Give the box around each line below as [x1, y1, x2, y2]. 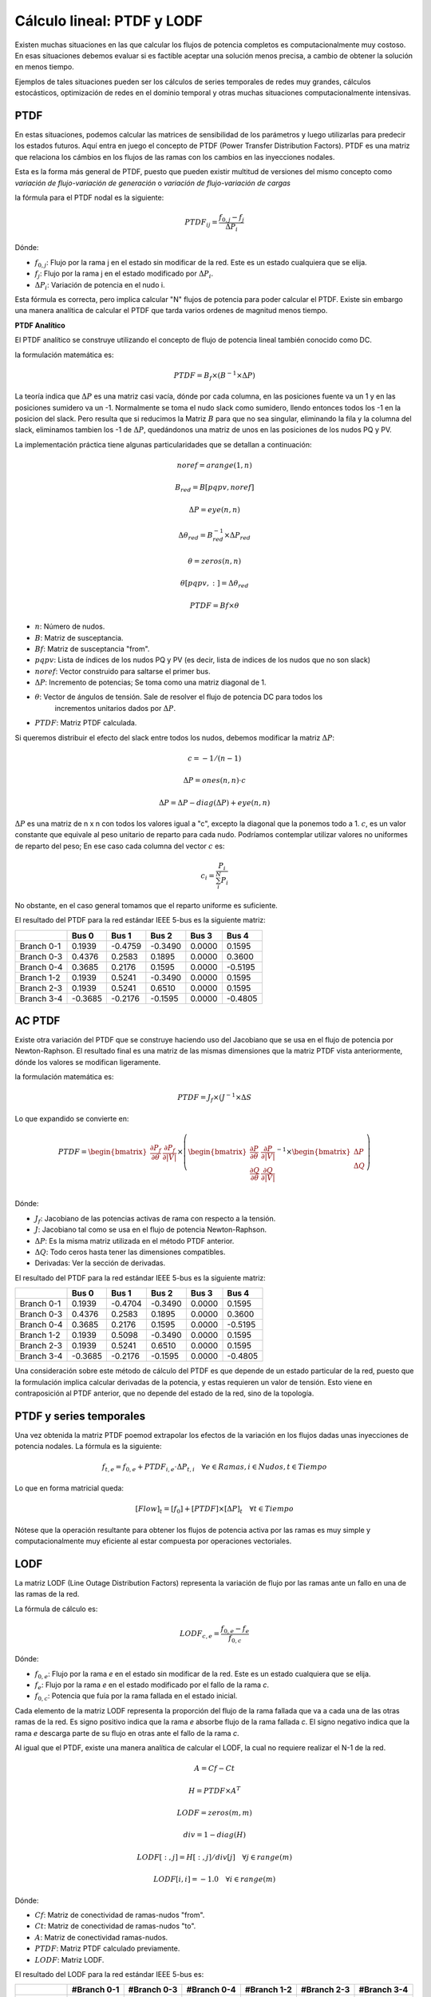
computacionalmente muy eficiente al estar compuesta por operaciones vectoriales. [14, 1536, 292, 1546]
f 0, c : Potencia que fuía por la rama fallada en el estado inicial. [34, 1691, 238, 1703]
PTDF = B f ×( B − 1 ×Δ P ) [173, 370, 255, 382]
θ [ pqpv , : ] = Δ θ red [180, 579, 249, 590]
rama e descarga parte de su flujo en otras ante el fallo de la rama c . [14, 1728, 239, 1737]
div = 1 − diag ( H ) [183, 1830, 247, 1840]
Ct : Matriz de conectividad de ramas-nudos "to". [34, 1921, 196, 1931]
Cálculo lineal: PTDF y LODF [14, 12, 204, 30]
